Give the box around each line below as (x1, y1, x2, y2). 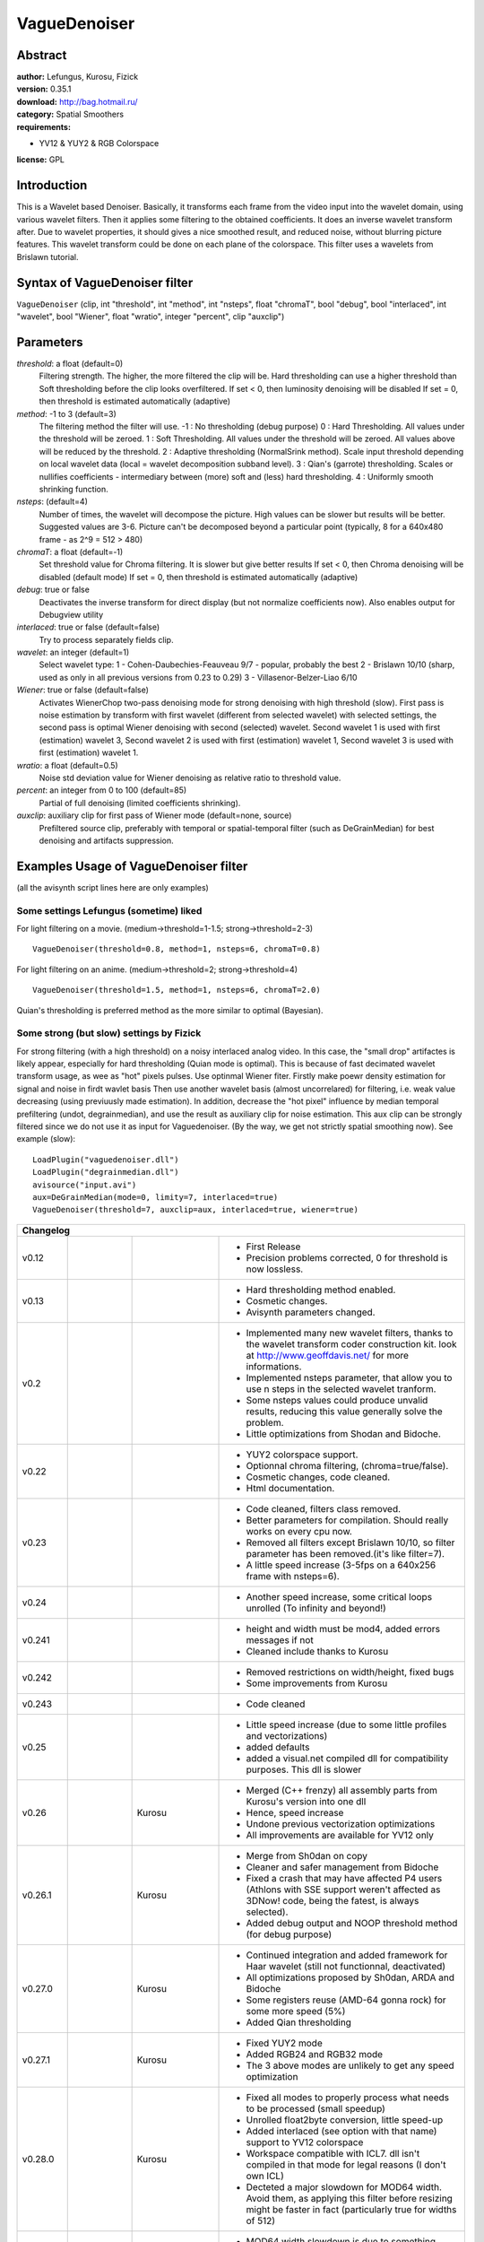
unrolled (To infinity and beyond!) (246, 1602, 387, 1614)
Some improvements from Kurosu (246, 1677, 388, 1690)
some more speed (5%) (246, 2004, 346, 2017)
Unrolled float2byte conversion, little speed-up (246, 2113, 444, 2125)
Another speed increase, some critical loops (246, 1590, 433, 1603)
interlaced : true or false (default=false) (16, 621, 160, 632)
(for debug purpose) (246, 1928, 332, 1941)
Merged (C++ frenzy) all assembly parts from (246, 1784, 438, 1796)
